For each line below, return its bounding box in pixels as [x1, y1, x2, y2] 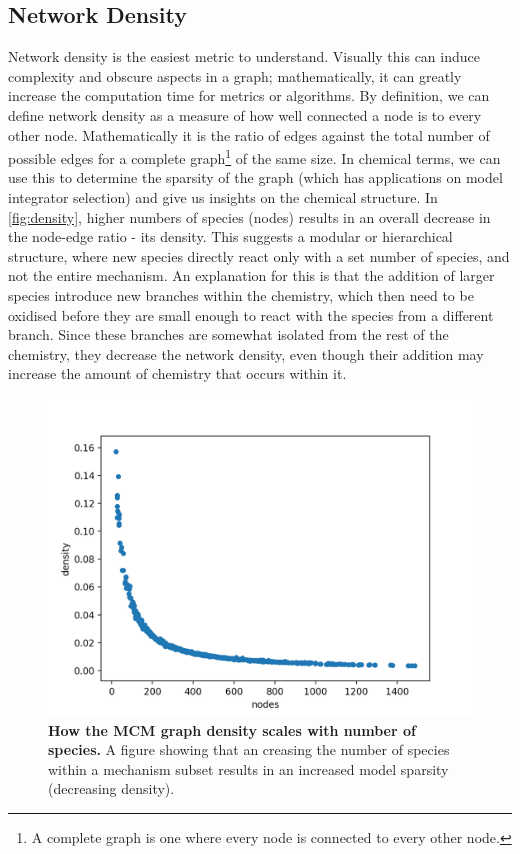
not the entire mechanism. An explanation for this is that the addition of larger [8, 265, 495, 286]
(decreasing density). [48, 778, 175, 799]
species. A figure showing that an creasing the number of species [48, 739, 450, 760]
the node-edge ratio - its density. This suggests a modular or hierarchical [8, 226, 453, 247]
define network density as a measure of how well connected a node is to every [8, 104, 482, 125]
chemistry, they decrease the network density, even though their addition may [8, 343, 484, 364]
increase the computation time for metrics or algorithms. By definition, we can [8, 85, 490, 106]
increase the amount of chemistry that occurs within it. [8, 363, 347, 384]
